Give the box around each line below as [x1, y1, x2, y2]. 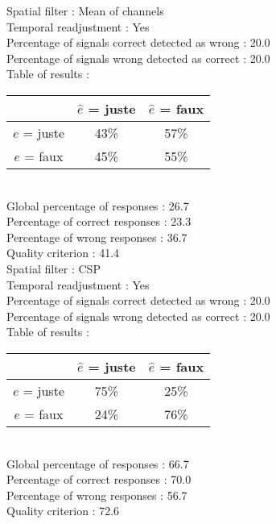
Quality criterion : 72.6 [6, 502, 120, 519]
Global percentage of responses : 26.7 [6, 197, 189, 214]
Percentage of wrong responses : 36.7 [6, 228, 187, 245]
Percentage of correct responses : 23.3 [6, 213, 192, 230]
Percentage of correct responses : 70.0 [6, 471, 192, 488]
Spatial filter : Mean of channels [6, 2, 164, 19]
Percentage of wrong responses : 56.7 [6, 486, 187, 503]
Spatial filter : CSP [6, 260, 101, 277]
